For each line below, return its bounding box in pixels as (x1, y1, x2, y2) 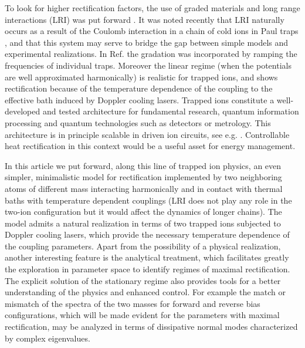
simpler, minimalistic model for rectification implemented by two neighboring (5, 171, 282, 183)
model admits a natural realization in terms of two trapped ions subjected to (5, 217, 281, 229)
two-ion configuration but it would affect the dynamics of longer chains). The (5, 205, 282, 218)
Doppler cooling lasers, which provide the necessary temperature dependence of (5, 228, 290, 241)
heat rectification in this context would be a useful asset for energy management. (5, 140, 296, 152)
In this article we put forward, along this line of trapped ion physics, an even (5, 159, 282, 171)
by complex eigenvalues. (5, 332, 90, 344)
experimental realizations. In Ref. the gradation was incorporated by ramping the (5, 48, 297, 60)
